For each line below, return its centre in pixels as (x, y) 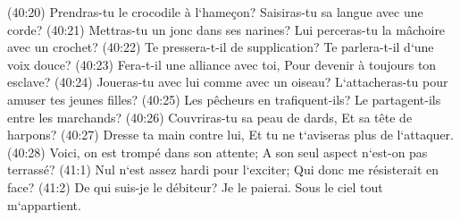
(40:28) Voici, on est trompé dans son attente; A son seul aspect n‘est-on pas (217, 152)
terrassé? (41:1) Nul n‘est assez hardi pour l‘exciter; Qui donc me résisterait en (223, 169)
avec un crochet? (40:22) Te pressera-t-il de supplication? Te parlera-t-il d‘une (221, 47)
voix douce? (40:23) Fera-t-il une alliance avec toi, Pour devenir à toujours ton (222, 64)
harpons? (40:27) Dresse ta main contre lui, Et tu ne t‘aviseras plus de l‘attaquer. (230, 135)
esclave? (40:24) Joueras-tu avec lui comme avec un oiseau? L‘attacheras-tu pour (228, 82)
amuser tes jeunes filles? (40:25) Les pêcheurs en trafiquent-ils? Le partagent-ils (224, 99)
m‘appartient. (44, 204)
